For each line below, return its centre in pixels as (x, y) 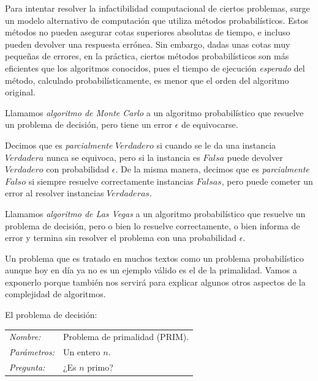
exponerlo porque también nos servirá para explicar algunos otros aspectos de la (155, 282)
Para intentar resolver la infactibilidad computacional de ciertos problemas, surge (157, 8)
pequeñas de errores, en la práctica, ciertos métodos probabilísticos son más (147, 56)
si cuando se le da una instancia (216, 145)
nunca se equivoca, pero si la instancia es (123, 157)
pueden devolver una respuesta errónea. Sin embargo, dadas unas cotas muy (148, 44)
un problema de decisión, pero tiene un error (89, 124)
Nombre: (25, 337)
